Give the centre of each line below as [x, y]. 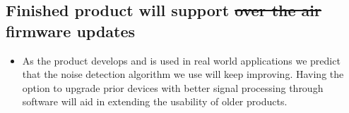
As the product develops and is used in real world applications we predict [181, 60]
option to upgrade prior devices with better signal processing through [173, 87]
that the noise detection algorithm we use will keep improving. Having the [183, 74]
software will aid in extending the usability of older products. [155, 101]
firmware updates [71, 31]
